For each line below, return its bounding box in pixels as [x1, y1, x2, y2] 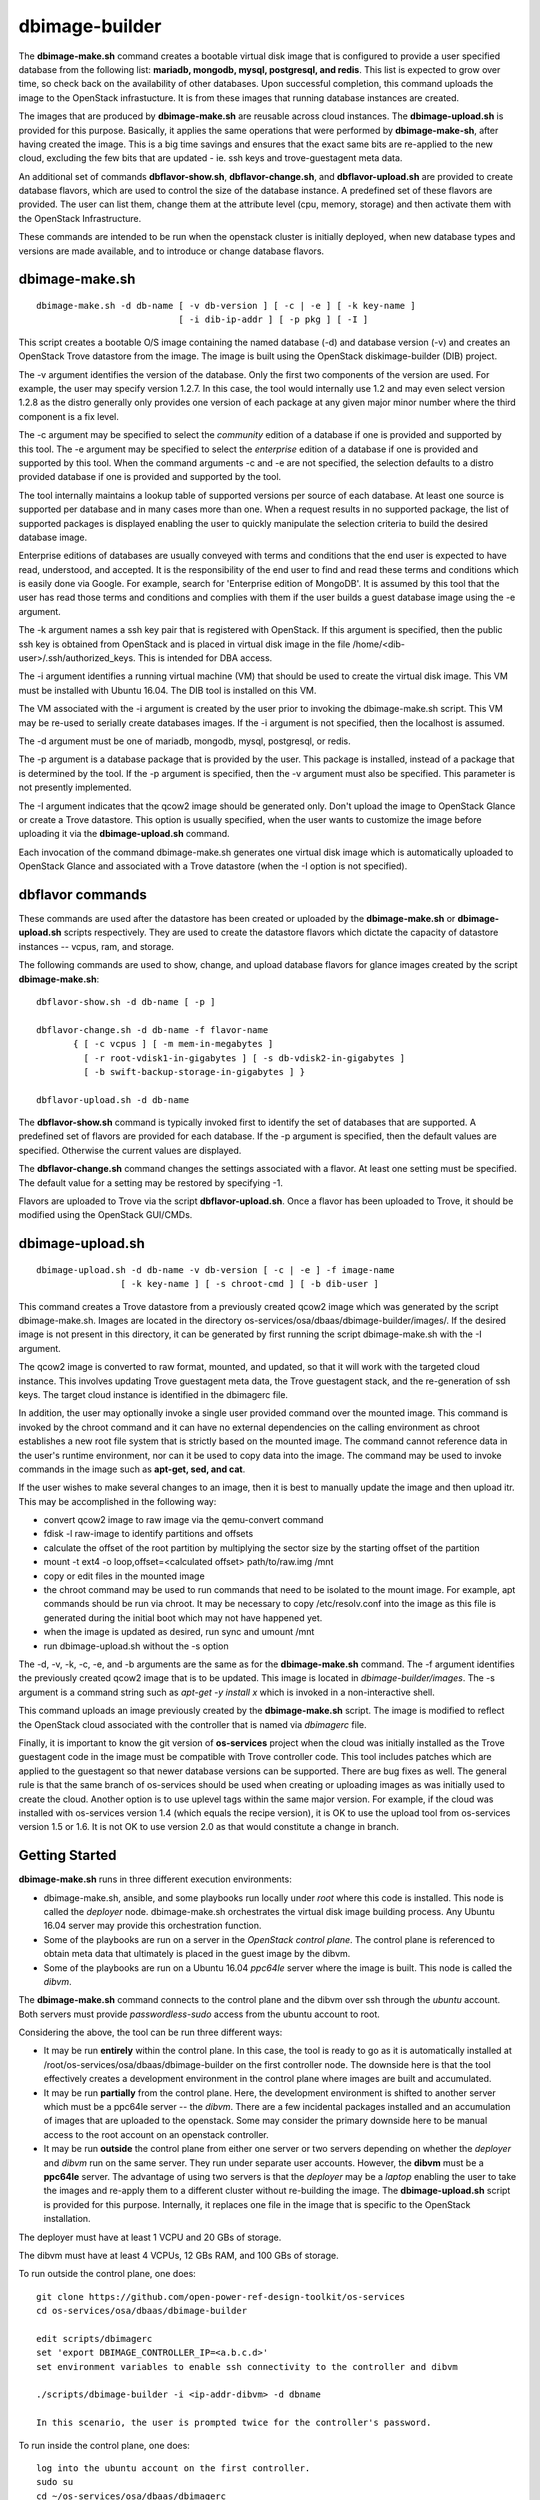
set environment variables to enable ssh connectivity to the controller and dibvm [36, 2361, 459, 2372]
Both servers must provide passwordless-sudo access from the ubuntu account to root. [18, 2008, 380, 2020]
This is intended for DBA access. [137, 652, 273, 664]
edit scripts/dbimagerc [36, 2333, 153, 2344]
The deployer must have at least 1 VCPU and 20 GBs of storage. [18, 2231, 282, 2243]
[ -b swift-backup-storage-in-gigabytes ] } [83, 1066, 305, 1077]
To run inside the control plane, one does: [18, 2439, 190, 2451]
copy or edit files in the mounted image [43, 1570, 205, 1582]
